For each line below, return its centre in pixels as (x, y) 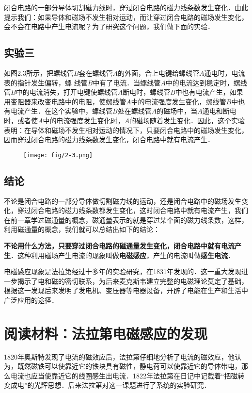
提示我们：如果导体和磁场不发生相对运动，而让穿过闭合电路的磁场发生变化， (126, 17)
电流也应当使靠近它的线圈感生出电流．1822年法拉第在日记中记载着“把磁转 (127, 375)
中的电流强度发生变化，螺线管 (179, 101)
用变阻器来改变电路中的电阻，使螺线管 (65, 101)
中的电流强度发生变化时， (84, 120)
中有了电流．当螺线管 (127, 82)
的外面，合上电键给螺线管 (159, 73)
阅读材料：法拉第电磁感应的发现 (106, 333)
